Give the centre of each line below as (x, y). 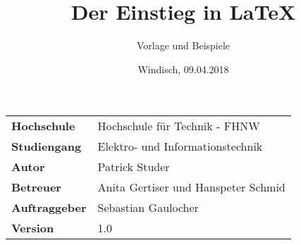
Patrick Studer (134, 167)
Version (33, 228)
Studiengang (47, 146)
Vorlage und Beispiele (183, 45)
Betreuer (36, 187)
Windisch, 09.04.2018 (183, 69)
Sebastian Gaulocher (148, 208)
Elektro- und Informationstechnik (180, 146)
